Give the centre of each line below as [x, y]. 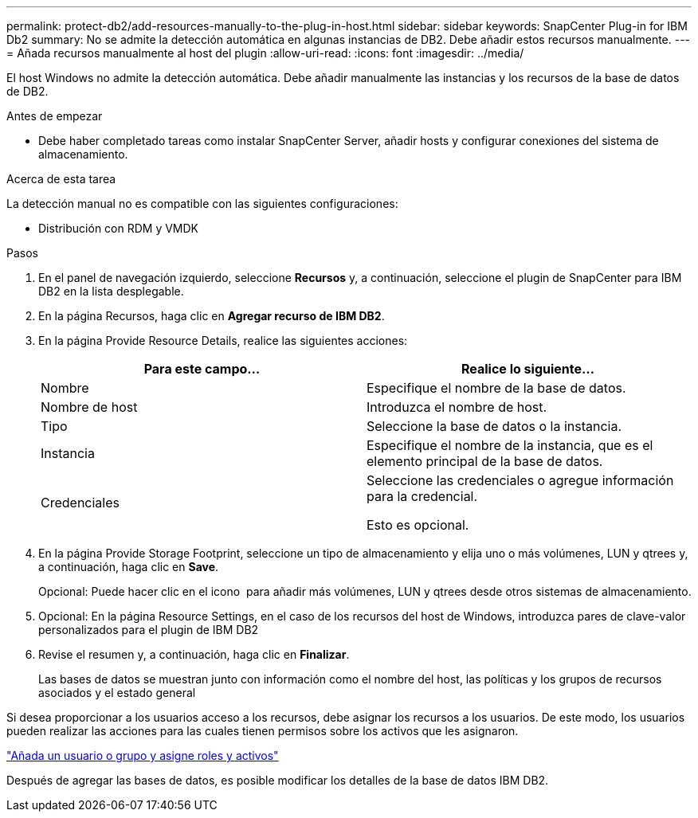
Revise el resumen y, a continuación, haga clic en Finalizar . [194, 654]
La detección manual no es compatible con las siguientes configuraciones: [202, 204]
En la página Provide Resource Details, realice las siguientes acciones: [223, 341]
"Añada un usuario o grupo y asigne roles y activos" [143, 755]
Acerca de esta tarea [61, 179]
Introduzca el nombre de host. [457, 407]
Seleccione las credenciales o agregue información [520, 480]
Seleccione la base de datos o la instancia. [494, 426]
